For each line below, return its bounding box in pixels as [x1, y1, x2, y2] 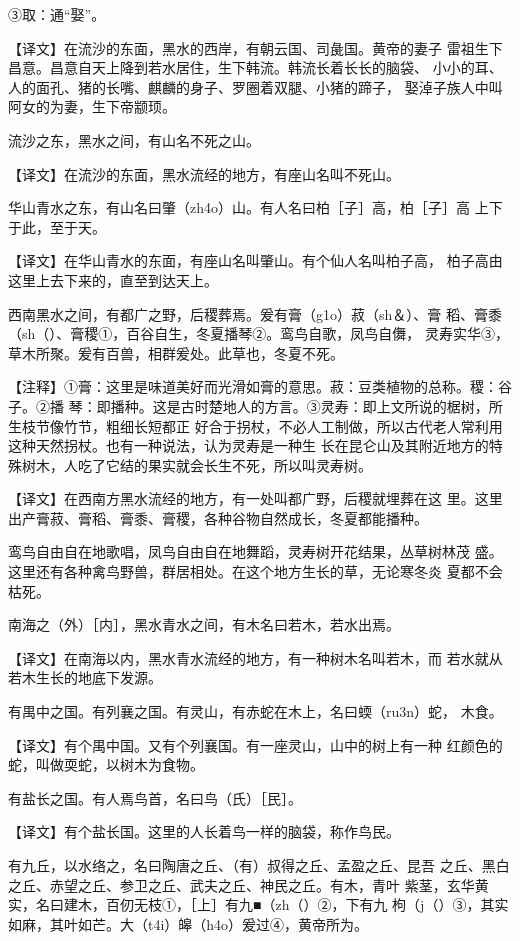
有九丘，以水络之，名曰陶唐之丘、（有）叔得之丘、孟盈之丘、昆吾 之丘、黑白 [8, 855, 510, 875]
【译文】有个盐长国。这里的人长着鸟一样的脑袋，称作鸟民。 [8, 821, 400, 842]
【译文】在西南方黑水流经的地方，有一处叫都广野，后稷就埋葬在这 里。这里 [8, 488, 503, 509]
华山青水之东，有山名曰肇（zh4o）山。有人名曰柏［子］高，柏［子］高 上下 [8, 197, 503, 218]
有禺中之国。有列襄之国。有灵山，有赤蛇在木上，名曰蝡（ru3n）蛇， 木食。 [8, 701, 503, 722]
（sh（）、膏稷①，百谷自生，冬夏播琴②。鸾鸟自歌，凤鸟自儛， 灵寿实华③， [8, 323, 509, 344]
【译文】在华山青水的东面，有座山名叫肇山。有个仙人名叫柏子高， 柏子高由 [8, 250, 503, 271]
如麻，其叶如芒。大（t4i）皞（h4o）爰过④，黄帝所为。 [8, 913, 369, 934]
